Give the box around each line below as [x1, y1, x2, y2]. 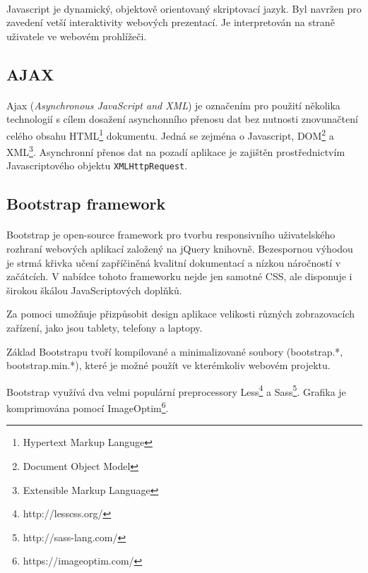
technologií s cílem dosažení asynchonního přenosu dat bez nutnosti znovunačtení [6, 111, 358, 126]
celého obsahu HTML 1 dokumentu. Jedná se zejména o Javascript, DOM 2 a [6, 126, 334, 143]
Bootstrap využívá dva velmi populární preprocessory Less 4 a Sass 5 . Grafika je [6, 382, 346, 399]
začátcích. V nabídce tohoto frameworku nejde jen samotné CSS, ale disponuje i [6, 269, 352, 284]
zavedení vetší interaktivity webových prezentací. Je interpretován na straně [6, 15, 335, 30]
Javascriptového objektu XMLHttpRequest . [6, 158, 188, 173]
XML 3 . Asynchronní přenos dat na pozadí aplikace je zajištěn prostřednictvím [6, 143, 345, 159]
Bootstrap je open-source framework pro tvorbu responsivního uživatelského [6, 227, 336, 242]
